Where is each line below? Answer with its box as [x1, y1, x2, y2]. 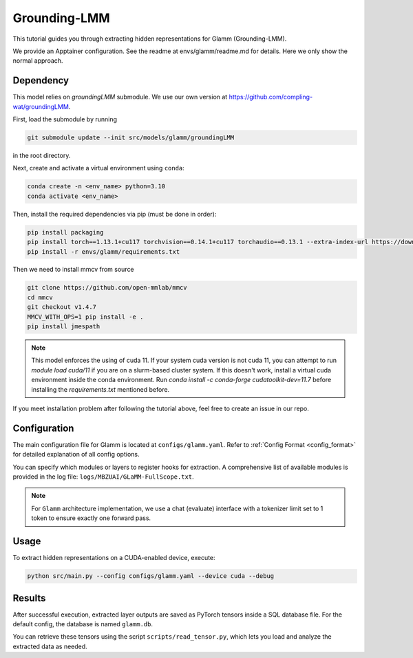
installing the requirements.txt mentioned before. [31, 385, 170, 393]
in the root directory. [12, 151, 71, 159]
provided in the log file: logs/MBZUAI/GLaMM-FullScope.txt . [12, 472, 194, 481]
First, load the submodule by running [12, 115, 117, 123]
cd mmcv [27, 293, 53, 301]
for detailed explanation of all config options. [12, 450, 140, 459]
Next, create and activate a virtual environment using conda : [12, 164, 185, 172]
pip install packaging [27, 228, 104, 236]
